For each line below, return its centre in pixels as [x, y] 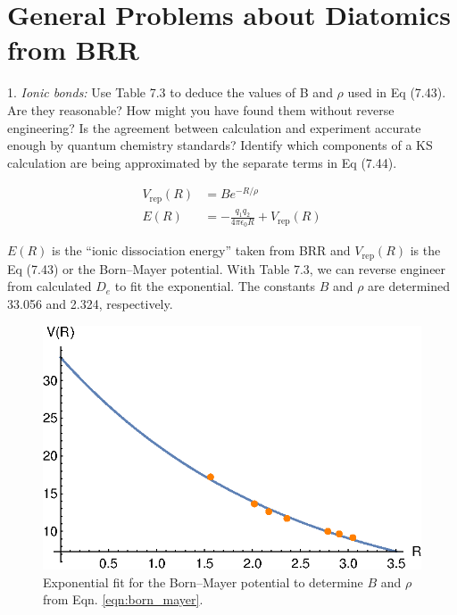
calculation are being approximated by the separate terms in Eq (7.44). [202, 162]
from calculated [50, 286]
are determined [409, 286]
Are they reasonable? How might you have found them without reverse [201, 109]
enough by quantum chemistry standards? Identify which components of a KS [220, 145]
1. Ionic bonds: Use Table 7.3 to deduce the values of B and [170, 92]
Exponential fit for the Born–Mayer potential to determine [203, 582]
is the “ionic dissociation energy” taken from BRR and [201, 250]
